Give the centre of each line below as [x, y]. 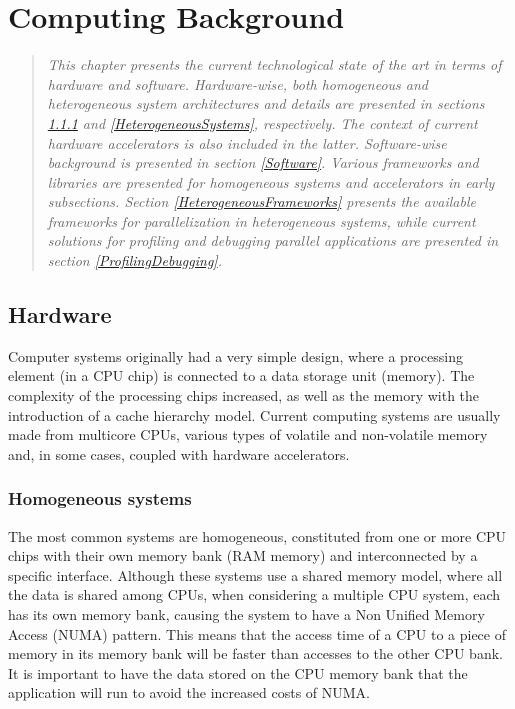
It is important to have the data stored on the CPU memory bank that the [238, 672]
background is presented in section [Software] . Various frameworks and [263, 162]
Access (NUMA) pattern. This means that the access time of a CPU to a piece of [257, 633]
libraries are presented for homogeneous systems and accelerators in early [271, 181]
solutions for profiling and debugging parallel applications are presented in [273, 240]
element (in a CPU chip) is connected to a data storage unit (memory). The [241, 375]
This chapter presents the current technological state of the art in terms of [274, 64]
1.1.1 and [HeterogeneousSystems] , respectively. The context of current [262, 122]
